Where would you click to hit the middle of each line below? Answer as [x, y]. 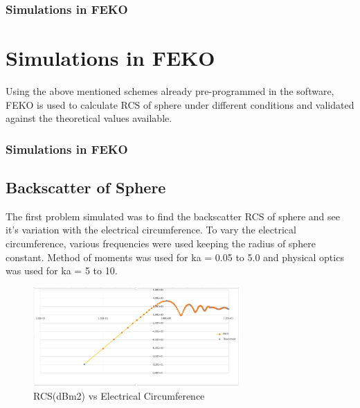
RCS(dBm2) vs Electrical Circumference [119, 396]
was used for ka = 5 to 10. [62, 270]
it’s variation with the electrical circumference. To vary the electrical [151, 230]
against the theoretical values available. [89, 118]
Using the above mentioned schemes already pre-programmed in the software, [170, 90]
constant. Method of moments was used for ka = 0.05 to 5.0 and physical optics [175, 257]
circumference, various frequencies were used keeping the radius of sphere [161, 243]
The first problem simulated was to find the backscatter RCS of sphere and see [173, 216]
